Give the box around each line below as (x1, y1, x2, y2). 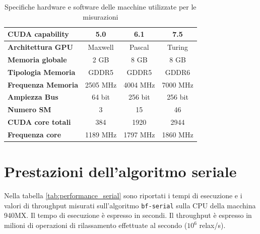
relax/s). (199, 220, 226, 230)
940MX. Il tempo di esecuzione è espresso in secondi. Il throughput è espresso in (4, 210, 252, 220)
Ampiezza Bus (8, 92, 58, 102)
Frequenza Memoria (8, 79, 78, 90)
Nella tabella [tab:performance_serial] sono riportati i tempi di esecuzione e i (4, 190, 242, 201)
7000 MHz (162, 79, 193, 90)
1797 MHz (123, 129, 155, 139)
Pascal (129, 42, 149, 52)
